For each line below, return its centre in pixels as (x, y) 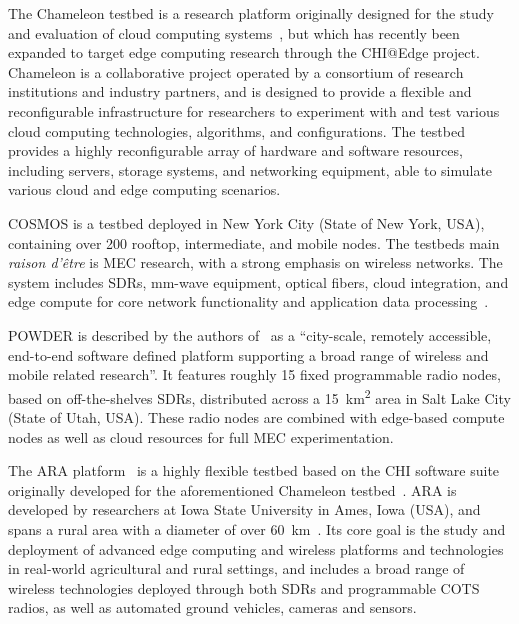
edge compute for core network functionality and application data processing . (248, 301)
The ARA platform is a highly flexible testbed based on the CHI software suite (254, 470)
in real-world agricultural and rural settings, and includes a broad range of (236, 568)
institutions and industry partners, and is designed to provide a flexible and (240, 91)
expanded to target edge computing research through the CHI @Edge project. (244, 52)
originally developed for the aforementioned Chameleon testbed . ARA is (232, 489)
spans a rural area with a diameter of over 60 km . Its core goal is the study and (257, 528)
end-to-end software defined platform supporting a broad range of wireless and (248, 354)
